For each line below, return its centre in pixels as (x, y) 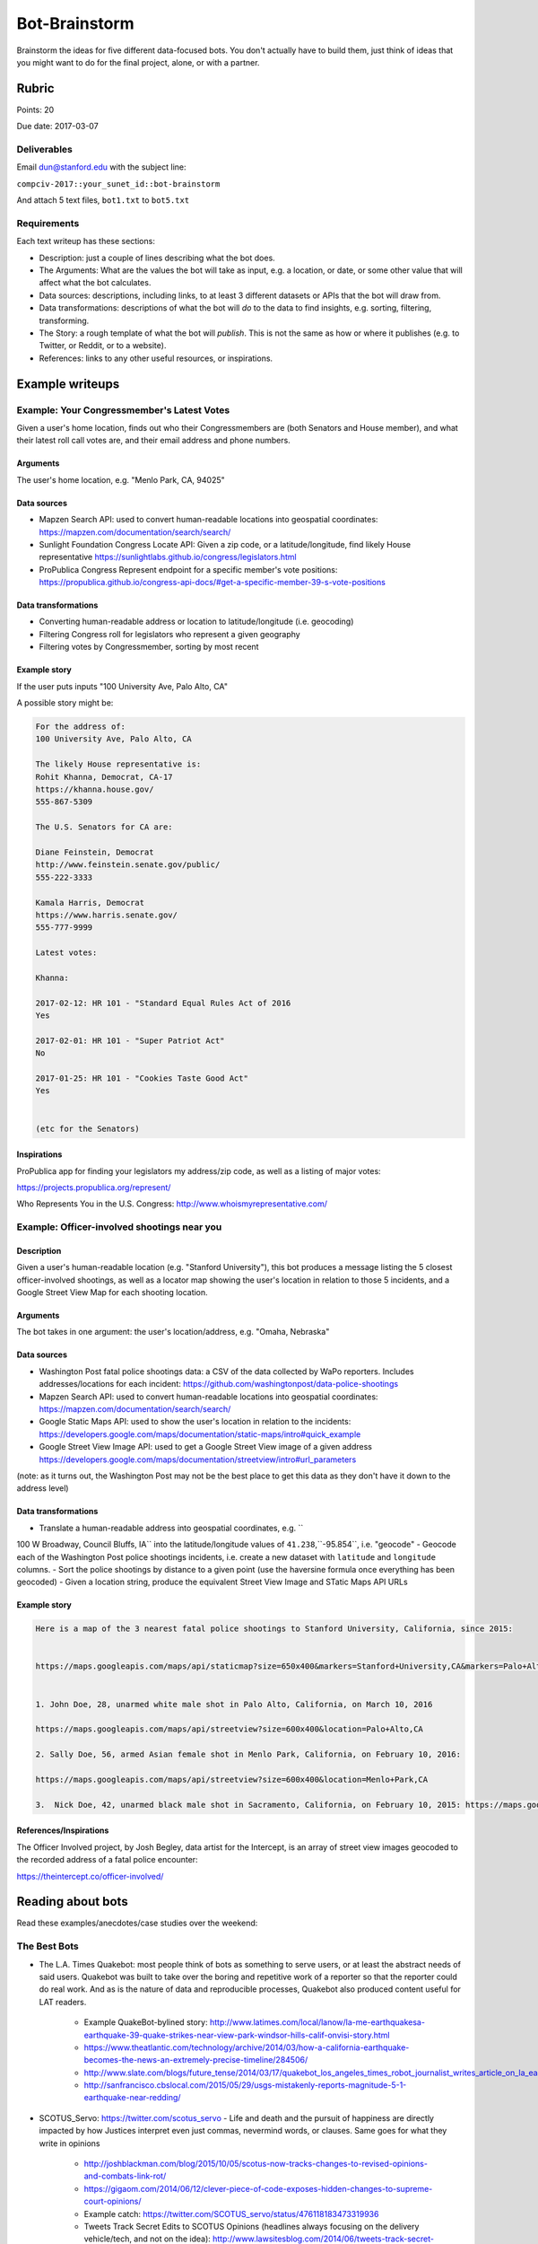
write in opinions (69, 2143)
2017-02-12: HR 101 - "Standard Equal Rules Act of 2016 (163, 1003)
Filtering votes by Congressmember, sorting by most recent (149, 647)
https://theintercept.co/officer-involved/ (90, 1876)
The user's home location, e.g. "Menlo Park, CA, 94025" (121, 479)
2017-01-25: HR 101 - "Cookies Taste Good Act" (142, 1078)
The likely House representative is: (118, 764)
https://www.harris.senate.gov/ (107, 915)
